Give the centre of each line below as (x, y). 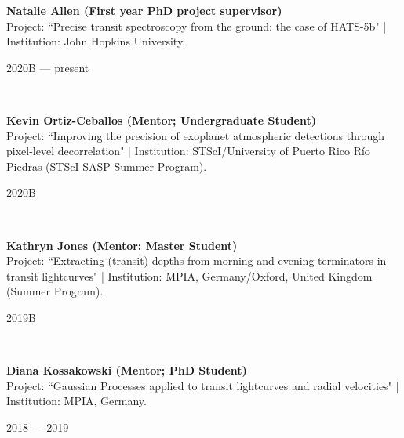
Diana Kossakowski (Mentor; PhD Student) (127, 370)
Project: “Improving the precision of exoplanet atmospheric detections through (196, 135)
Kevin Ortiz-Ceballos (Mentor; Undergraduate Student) (161, 119)
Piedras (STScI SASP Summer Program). (107, 166)
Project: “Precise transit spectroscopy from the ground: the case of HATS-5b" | (197, 25)
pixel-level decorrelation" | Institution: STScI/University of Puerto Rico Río (188, 151)
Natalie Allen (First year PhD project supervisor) (144, 10)
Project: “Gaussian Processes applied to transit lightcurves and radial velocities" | (203, 385)
